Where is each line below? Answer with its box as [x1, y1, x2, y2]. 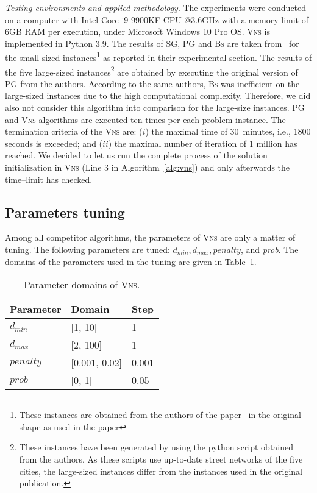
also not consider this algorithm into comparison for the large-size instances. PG [5, 101, 305, 114]
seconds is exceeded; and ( [5, 137, 103, 149]
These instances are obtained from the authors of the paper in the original [19, 408, 301, 421]
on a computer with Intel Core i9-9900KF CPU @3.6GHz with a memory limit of [5, 13, 308, 26]
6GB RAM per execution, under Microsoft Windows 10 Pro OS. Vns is [5, 25, 270, 38]
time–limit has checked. [5, 172, 93, 185]
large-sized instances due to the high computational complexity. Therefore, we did [5, 89, 311, 102]
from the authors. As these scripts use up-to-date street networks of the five [19, 452, 303, 465]
